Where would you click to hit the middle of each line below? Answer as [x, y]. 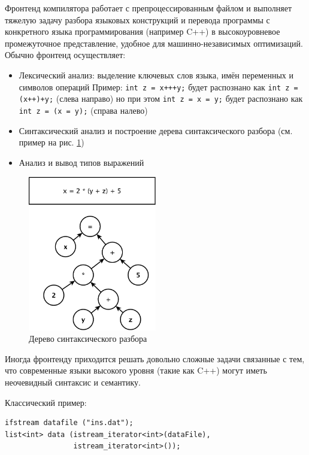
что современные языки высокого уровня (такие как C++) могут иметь [136, 370]
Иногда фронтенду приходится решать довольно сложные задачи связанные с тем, [155, 358]
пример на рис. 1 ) [51, 142]
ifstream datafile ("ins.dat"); [69, 423]
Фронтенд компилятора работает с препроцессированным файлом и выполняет [149, 8]
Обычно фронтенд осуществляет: [65, 55]
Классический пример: [46, 402]
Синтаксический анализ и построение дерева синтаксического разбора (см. [156, 130]
